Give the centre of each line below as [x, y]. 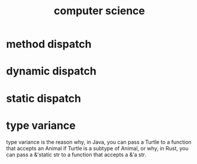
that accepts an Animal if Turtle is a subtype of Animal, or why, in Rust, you [97, 148]
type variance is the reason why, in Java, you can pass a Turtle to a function [99, 142]
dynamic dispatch [51, 71]
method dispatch [49, 44]
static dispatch [44, 98]
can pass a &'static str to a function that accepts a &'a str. [76, 155]
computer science [99, 11]
